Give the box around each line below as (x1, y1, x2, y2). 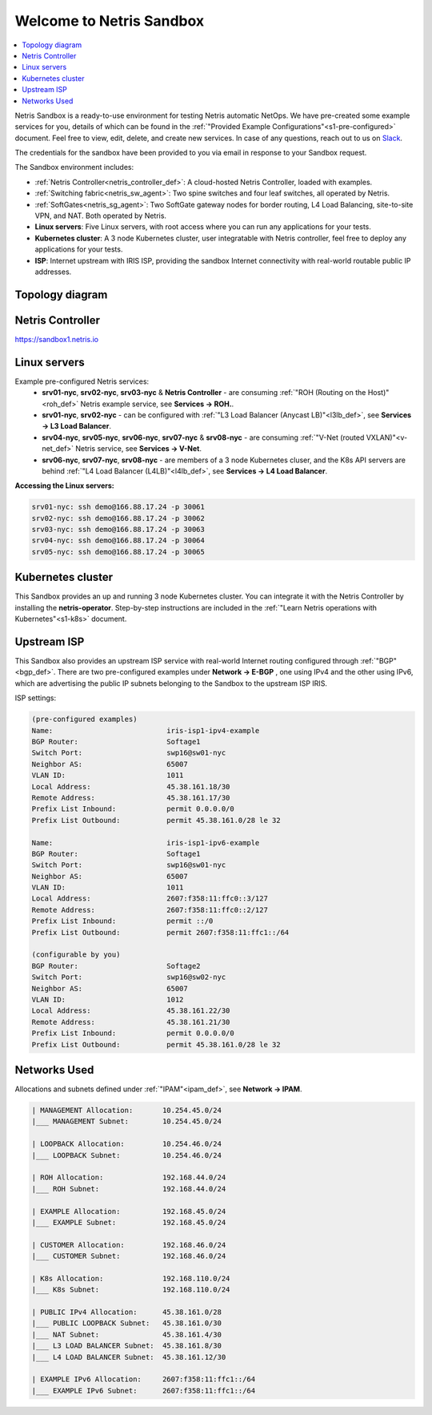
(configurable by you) (31, 950, 121, 959)
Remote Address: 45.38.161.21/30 (31, 1018, 230, 1026)
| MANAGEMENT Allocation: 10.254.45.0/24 (31, 1106, 222, 1115)
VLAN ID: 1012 (31, 994, 184, 1004)
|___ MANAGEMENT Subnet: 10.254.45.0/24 (31, 1117, 222, 1126)
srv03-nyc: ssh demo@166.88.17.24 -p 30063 (31, 525, 206, 534)
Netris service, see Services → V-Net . (75, 444, 202, 454)
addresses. (34, 267, 72, 276)
